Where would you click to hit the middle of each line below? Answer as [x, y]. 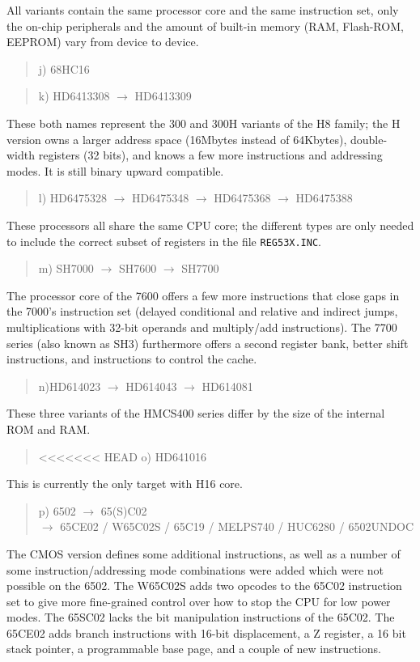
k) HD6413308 [74, 96]
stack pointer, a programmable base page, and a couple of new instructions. [194, 649]
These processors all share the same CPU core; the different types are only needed [210, 225]
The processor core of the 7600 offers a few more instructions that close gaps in [203, 295]
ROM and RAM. [49, 429]
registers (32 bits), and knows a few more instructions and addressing [210, 155]
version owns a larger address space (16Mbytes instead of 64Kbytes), [177, 139]
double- [369, 139]
